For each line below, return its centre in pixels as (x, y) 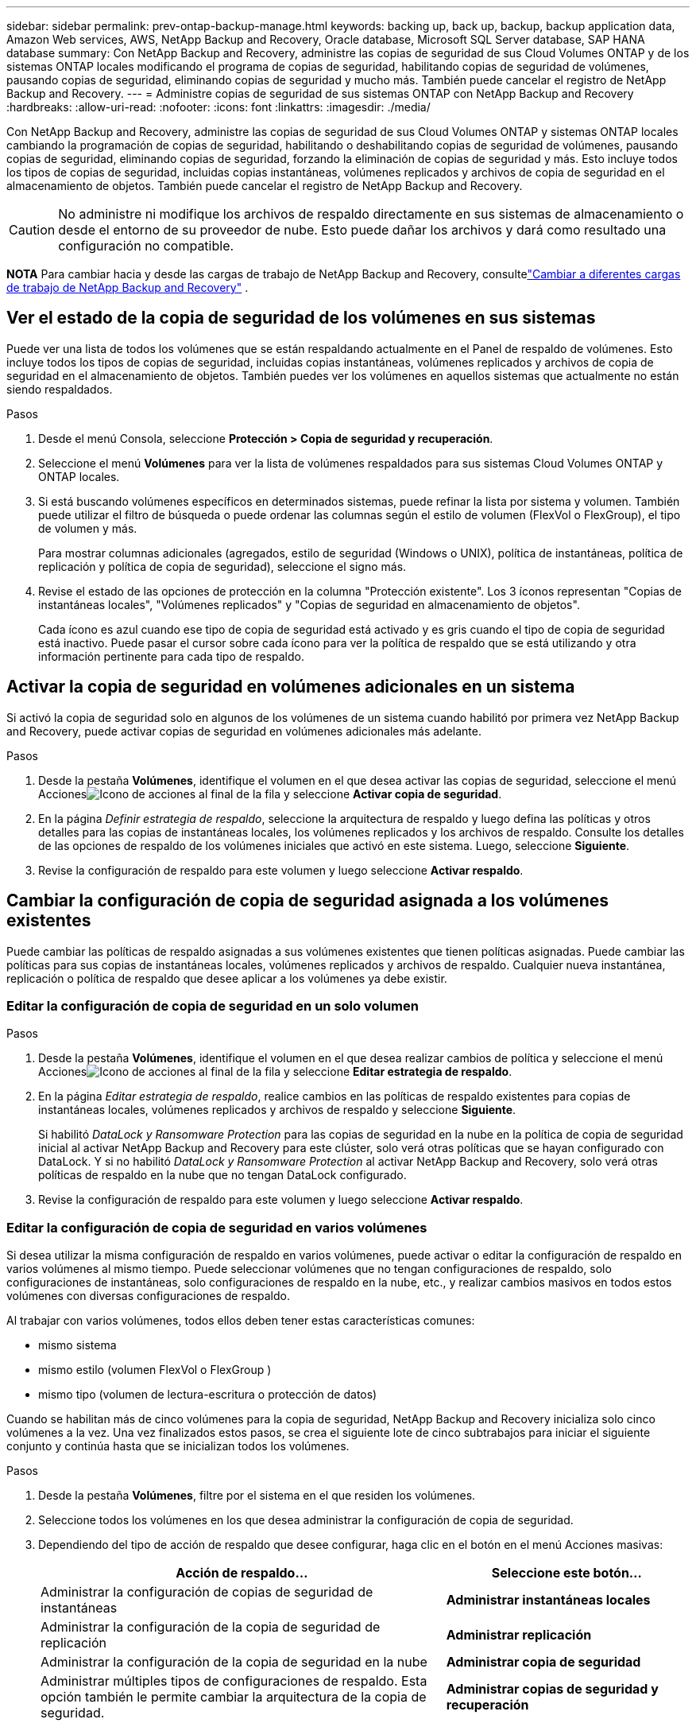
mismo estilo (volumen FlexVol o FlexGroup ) (155, 1370)
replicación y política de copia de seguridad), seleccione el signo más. (222, 566)
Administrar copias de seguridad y (552, 1689)
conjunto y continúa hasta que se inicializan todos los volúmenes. (178, 1446)
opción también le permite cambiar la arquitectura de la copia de (234, 1697)
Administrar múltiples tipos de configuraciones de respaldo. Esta (234, 1681)
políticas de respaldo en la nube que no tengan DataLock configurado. (222, 1175)
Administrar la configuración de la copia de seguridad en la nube (234, 1662)
